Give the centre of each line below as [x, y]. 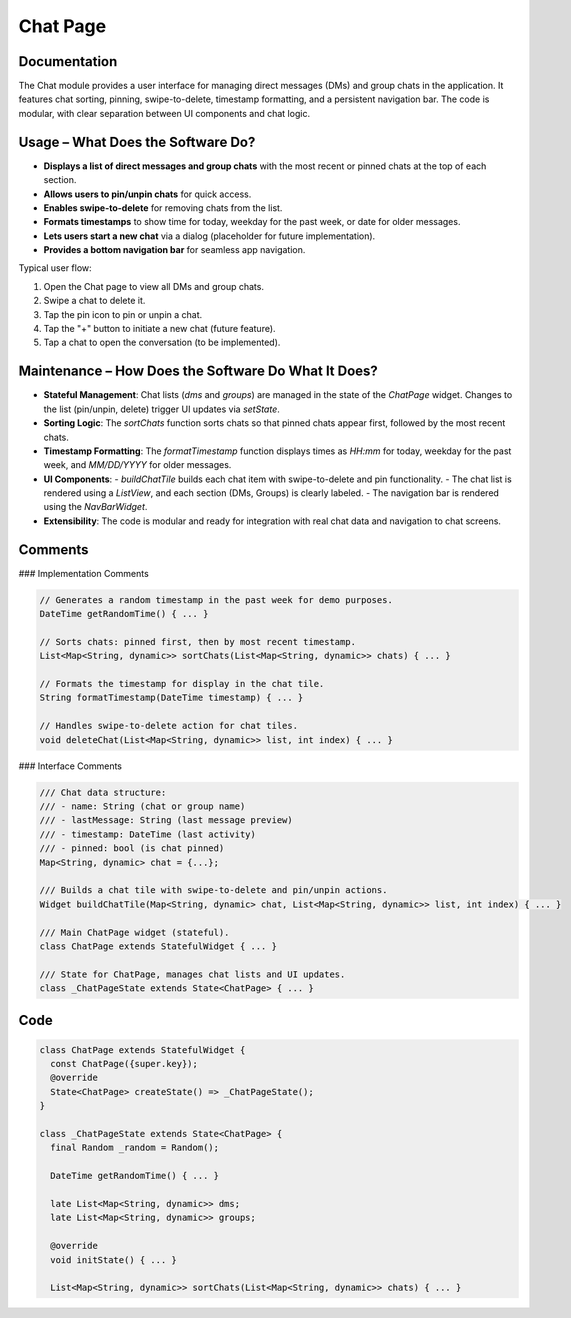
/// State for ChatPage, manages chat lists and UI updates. [192, 974]
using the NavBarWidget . [95, 507]
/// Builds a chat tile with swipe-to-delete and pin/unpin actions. [213, 890]
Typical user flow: [55, 268]
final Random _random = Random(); [135, 1148]
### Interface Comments [70, 766]
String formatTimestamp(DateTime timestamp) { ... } [171, 698]
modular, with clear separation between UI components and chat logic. [164, 113]
